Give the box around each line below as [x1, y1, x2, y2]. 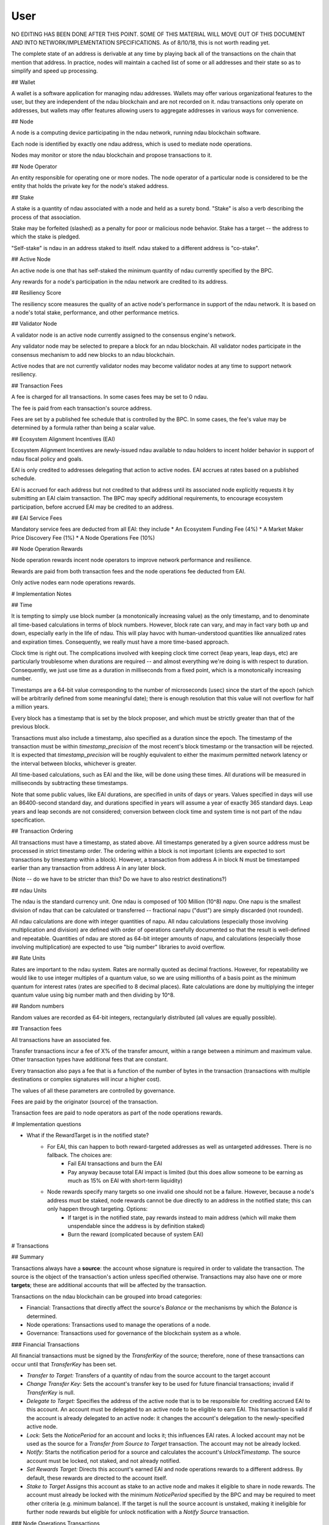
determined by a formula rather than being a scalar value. [11, 424, 156, 431]
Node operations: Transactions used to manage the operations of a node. [26, 1321, 211, 1328]
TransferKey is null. [26, 1388, 76, 1396]
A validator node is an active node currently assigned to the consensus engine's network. [11, 331, 236, 339]
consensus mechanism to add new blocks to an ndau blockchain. [11, 351, 175, 358]
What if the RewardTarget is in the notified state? [26, 1132, 149, 1139]
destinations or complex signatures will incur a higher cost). [11, 1075, 161, 1083]
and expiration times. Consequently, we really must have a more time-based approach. [11, 638, 230, 645]
